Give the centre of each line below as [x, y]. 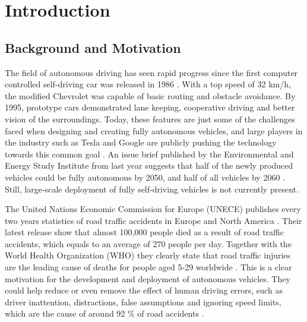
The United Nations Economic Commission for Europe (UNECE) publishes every [153, 209]
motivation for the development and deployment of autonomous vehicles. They [148, 278]
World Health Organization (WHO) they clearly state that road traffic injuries [148, 255]
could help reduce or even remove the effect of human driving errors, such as [144, 290]
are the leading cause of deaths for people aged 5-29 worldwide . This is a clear [148, 267]
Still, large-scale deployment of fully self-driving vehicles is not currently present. [152, 189]
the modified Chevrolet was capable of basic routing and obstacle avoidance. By [150, 95]
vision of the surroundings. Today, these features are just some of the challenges [150, 119]
